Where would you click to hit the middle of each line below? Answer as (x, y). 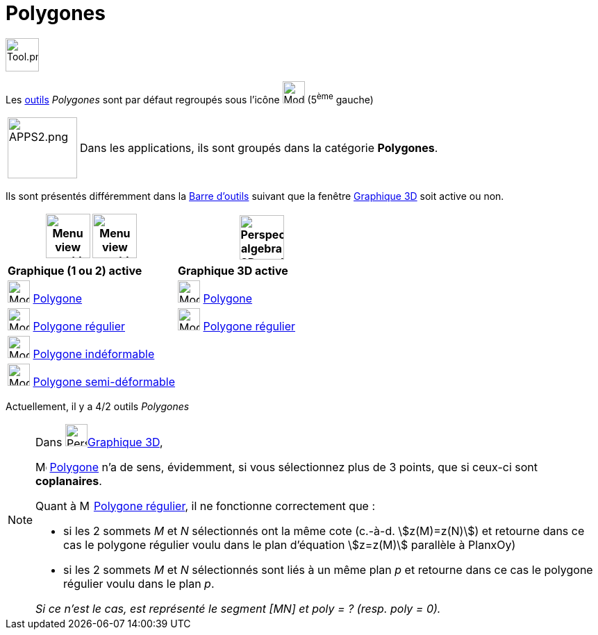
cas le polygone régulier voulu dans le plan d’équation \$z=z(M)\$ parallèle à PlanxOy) (290, 544)
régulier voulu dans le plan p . (139, 583)
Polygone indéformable (94, 354)
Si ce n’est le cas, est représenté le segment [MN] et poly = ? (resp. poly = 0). (238, 608)
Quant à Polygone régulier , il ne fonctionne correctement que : (206, 506)
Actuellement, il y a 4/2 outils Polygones (98, 406)
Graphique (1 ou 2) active (75, 270)
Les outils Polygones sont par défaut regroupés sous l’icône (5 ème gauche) (190, 99)
